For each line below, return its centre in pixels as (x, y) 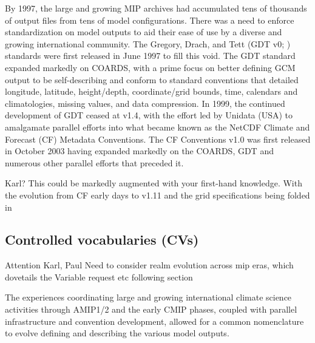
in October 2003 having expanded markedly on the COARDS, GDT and (139, 151)
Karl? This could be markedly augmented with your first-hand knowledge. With (154, 183)
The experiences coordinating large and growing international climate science (148, 297)
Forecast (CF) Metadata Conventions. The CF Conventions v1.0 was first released (158, 139)
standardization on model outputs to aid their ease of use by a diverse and (144, 32)
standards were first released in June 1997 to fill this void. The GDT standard (150, 56)
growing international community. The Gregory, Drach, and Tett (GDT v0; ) (148, 43)
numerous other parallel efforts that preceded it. (94, 162)
